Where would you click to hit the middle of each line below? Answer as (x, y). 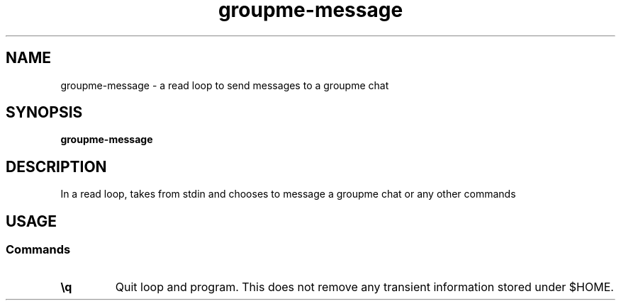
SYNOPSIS (44, 113)
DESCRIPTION (56, 166)
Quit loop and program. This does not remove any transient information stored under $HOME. (364, 287)
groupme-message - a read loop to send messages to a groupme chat (225, 85)
